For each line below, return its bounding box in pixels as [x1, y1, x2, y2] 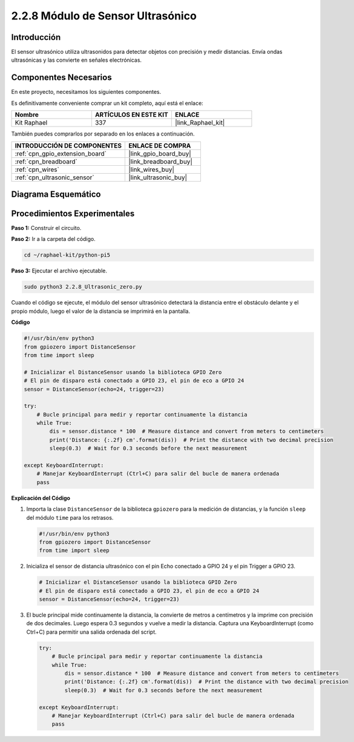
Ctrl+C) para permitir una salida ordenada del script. [26, 628, 157, 635]
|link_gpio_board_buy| [128, 149, 192, 157]
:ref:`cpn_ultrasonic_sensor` [15, 173, 94, 182]
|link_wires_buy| [128, 165, 175, 174]
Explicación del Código [11, 494, 71, 502]
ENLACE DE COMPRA [128, 141, 191, 149]
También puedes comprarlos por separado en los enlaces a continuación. [11, 130, 195, 137]
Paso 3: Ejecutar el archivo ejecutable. [11, 267, 108, 275]
